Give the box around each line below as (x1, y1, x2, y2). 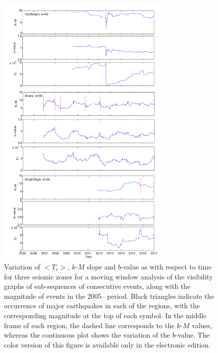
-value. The (175, 330, 210, 340)
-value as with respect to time (121, 262, 212, 272)
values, (192, 320, 213, 330)
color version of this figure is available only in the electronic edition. (4, 339, 211, 350)
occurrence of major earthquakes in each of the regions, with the (4, 300, 200, 311)
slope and (86, 262, 116, 272)
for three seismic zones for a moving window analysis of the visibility (4, 271, 213, 281)
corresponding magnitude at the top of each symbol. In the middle (4, 310, 207, 320)
